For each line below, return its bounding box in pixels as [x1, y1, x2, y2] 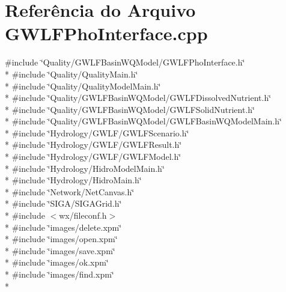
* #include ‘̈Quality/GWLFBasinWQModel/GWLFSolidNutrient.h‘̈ [5, 103, 255, 115]
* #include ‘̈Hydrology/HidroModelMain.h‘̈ [5, 162, 165, 174]
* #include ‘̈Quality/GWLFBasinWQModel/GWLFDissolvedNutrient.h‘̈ [5, 91, 272, 104]
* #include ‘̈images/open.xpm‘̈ [5, 233, 118, 245]
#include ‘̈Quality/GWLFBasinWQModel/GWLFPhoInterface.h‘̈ [5, 56, 245, 68]
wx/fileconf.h [59, 209, 107, 222]
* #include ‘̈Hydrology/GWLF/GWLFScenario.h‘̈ [5, 126, 189, 139]
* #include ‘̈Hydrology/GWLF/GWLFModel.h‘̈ [5, 150, 181, 163]
